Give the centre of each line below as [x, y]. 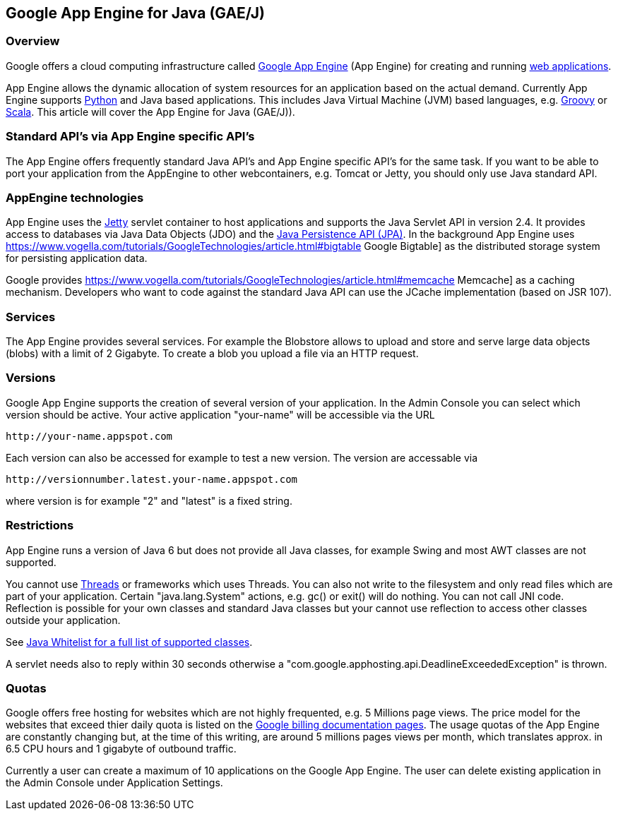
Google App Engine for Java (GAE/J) [135, 13]
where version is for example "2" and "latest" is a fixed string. [149, 500]
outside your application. [63, 620]
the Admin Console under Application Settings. [114, 783]
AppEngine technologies [75, 197]
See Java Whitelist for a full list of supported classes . [129, 642]
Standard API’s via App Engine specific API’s [130, 137]
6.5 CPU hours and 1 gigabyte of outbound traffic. [121, 749]
